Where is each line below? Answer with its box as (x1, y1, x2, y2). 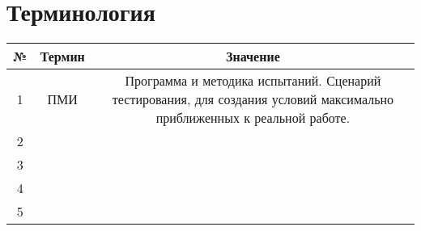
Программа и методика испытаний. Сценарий (125, 71, 381, 90)
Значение (226, 47, 280, 66)
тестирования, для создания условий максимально (112, 90, 394, 109)
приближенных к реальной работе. (155, 108, 351, 128)
